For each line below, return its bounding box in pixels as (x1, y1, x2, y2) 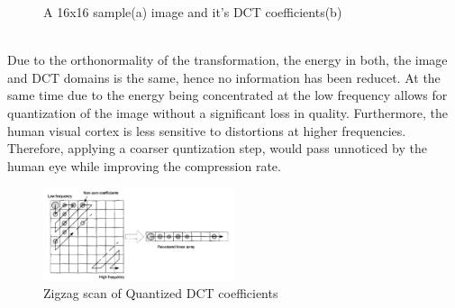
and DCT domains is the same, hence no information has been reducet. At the (7, 68, 441, 86)
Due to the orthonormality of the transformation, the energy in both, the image (7, 50, 448, 69)
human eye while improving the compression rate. (7, 156, 281, 175)
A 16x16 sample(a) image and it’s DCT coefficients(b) (43, 3, 342, 21)
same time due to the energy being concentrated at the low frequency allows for (7, 86, 448, 104)
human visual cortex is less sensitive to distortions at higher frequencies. (7, 121, 406, 140)
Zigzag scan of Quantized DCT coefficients (43, 284, 278, 303)
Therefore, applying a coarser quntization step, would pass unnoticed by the (7, 139, 427, 158)
